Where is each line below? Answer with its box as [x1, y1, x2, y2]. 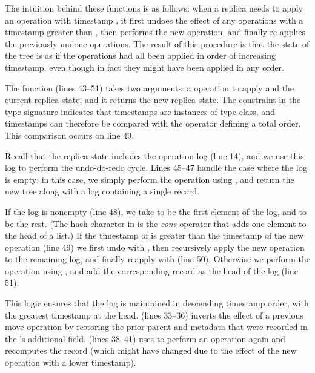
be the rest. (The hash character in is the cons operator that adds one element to [5, 217, 307, 229]
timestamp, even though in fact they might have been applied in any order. [5, 61, 285, 73]
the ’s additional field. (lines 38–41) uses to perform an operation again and [5, 332, 285, 345]
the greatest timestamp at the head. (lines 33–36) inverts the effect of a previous [5, 308, 303, 321]
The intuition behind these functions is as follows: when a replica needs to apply [5, 2, 303, 14]
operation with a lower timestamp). [5, 356, 136, 369]
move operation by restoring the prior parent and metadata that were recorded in [5, 320, 308, 333]
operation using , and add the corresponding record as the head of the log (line [5, 264, 298, 277]
